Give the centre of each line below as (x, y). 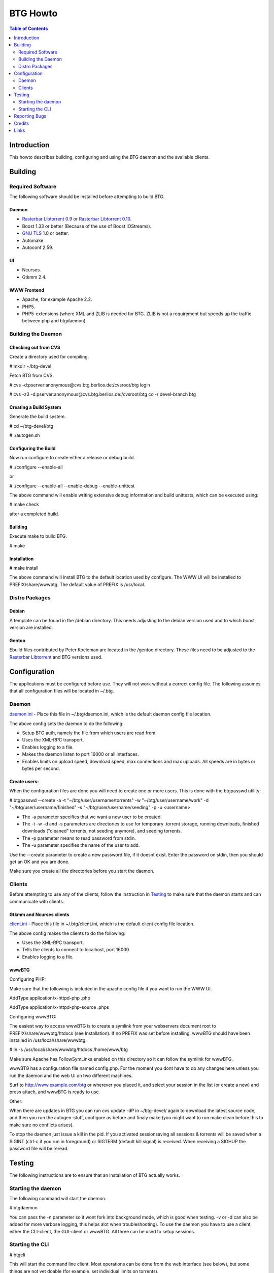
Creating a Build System (35, 407)
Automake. (33, 240)
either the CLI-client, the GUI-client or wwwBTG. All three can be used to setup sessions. (102, 1231)
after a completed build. (34, 514)
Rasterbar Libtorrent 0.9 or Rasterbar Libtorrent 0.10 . (77, 219)
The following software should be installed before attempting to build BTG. (87, 197)
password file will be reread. (39, 1149)
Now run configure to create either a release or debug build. (72, 458)
